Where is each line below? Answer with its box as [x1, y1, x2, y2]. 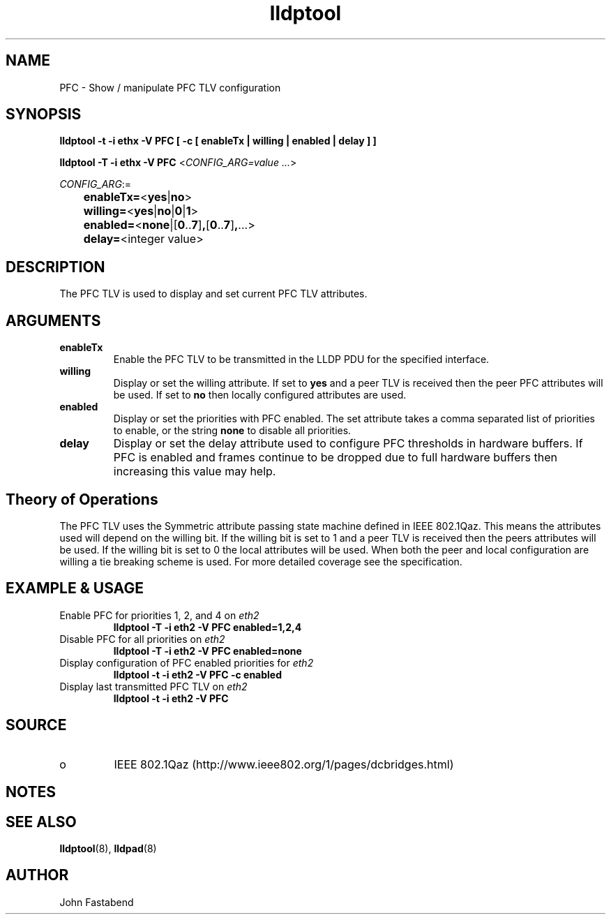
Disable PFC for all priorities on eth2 [59, 632, 225, 645]
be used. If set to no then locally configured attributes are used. [113, 389, 407, 401]
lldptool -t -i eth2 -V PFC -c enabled [113, 668, 282, 681]
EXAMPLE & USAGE [6, 579, 144, 598]
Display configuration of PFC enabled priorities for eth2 [59, 656, 314, 669]
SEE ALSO [6, 813, 77, 831]
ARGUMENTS [6, 311, 101, 329]
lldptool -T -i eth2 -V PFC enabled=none [113, 644, 302, 657]
